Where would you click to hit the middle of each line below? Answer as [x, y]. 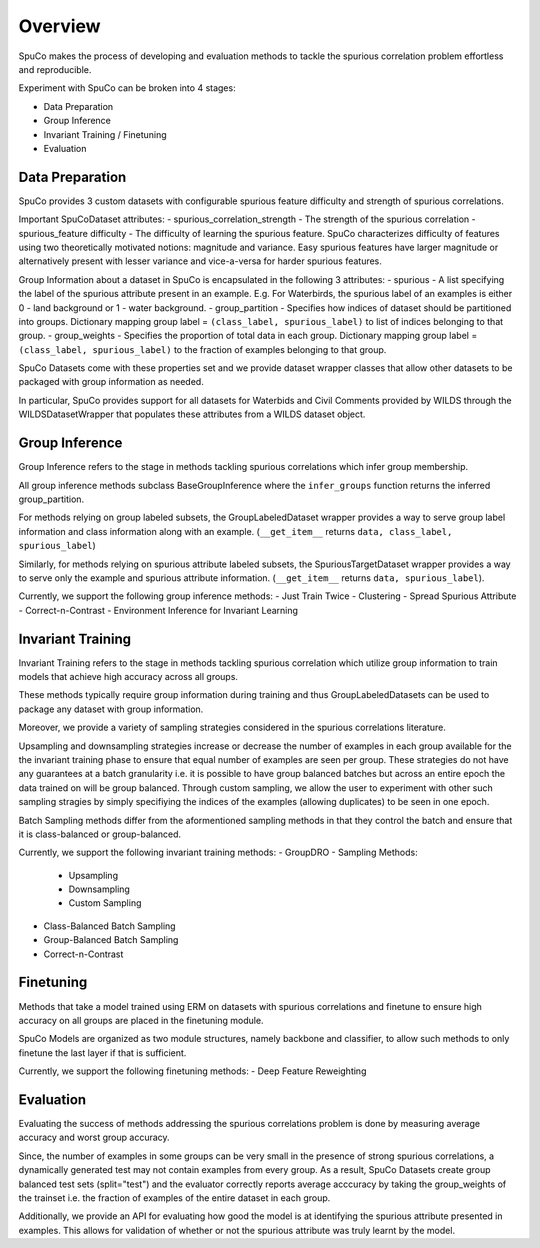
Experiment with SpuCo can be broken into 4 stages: [127, 88]
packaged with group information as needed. [111, 382]
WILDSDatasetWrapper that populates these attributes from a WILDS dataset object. [192, 414]
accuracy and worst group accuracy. [94, 1137]
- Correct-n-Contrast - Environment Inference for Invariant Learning [158, 610]
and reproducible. [55, 69]
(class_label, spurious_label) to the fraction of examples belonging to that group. [202, 349]
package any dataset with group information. [111, 709]
